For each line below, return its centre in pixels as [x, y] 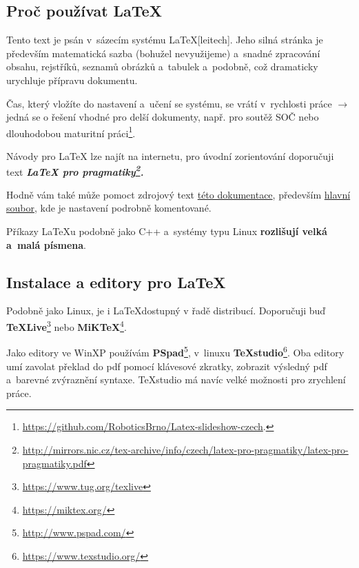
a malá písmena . [47, 244]
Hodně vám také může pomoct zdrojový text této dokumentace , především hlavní [178, 194]
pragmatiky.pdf [54, 463]
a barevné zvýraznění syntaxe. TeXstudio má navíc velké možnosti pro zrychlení [176, 379]
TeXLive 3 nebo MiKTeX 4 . [66, 326]
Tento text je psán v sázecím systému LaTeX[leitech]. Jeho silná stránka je [165, 40]
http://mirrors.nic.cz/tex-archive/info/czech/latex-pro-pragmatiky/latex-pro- [185, 449]
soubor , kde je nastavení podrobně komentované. [109, 208]
